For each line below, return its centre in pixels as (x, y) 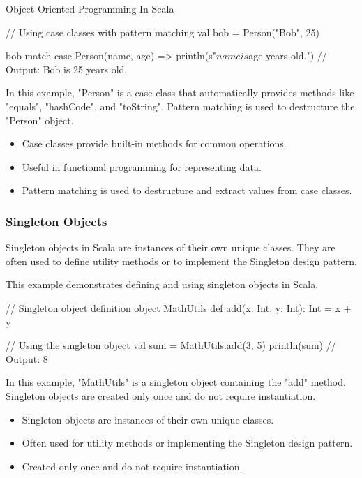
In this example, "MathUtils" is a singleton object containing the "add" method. (176, 382)
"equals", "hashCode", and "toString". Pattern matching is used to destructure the (180, 106)
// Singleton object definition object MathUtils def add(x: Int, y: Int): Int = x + (179, 307)
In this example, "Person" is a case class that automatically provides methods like (180, 92)
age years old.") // (288, 55)
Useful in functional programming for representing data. (142, 166)
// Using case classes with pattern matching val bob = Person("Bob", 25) (163, 32)
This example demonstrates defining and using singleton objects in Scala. (162, 284)
